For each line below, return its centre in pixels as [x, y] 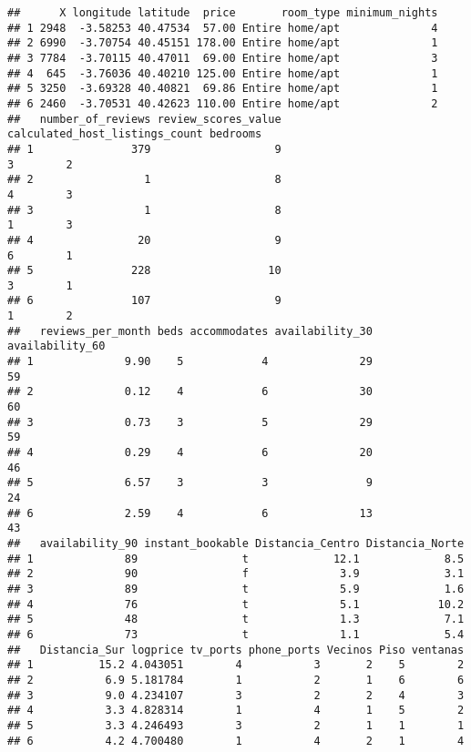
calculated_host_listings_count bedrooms [135, 134]
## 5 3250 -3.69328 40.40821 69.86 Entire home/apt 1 [223, 89]
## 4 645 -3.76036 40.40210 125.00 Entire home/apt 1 [223, 73]
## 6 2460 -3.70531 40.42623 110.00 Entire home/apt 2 [223, 103]
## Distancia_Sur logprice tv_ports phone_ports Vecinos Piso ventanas [236, 650]
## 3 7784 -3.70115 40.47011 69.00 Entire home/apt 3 [223, 58]
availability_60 [56, 346]
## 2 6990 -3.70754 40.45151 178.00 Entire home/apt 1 [223, 43]
